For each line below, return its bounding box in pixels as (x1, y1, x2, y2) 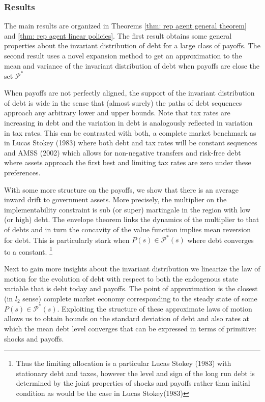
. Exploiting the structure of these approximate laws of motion (57, 303, 252, 314)
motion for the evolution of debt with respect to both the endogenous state (4, 273, 238, 284)
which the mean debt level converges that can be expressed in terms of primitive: (4, 323, 257, 333)
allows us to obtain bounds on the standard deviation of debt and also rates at (4, 313, 250, 324)
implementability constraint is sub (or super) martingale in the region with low (4, 204, 251, 214)
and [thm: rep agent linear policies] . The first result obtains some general (4, 30, 232, 41)
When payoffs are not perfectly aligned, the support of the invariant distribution (4, 87, 255, 98)
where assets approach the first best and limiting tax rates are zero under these (4, 157, 251, 168)
